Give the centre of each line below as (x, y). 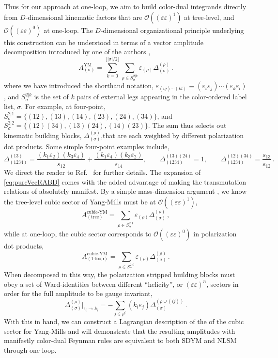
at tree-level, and (209, 17)
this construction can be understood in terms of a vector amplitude (104, 42)
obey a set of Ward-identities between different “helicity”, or (93, 284)
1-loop (98, 259)
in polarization (215, 234)
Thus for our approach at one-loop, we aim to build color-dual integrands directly (125, 6)
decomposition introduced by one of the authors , (77, 52)
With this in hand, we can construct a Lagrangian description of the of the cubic (124, 321)
